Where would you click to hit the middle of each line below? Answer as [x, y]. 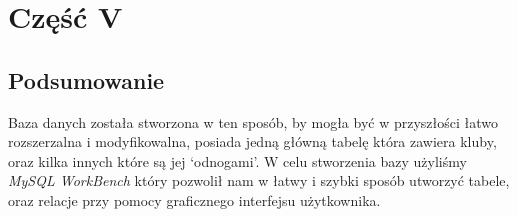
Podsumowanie [86, 79]
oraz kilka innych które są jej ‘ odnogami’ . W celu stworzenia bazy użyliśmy [237, 160]
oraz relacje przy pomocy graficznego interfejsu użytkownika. [194, 199]
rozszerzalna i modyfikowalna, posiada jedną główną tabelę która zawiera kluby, [252, 141]
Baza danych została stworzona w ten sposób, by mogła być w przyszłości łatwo [253, 121]
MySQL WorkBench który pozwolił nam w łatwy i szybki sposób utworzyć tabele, [259, 180]
